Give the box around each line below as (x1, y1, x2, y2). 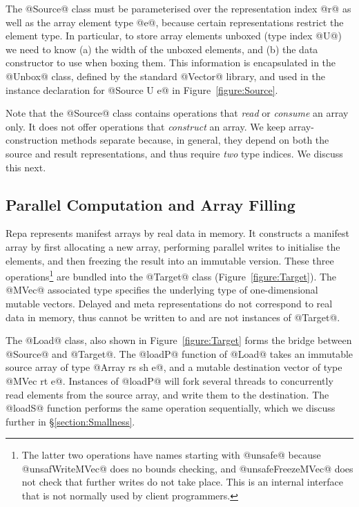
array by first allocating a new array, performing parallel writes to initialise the (6, 239, 340, 254)
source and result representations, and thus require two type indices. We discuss (6, 146, 343, 160)
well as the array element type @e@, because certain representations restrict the (6, 15, 344, 29)
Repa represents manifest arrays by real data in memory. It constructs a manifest (6, 226, 349, 240)
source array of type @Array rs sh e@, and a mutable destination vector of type (6, 360, 342, 374)
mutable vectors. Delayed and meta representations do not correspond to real (6, 296, 333, 310)
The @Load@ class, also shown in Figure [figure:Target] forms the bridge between (6, 333, 352, 347)
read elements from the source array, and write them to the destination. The (6, 387, 329, 401)
